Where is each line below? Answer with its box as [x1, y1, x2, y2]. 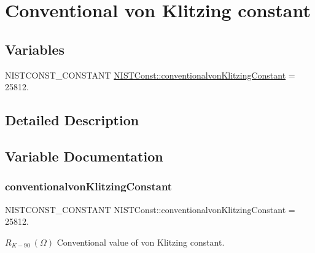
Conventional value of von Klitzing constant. [56, 235, 225, 248]
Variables [5, 39, 65, 58]
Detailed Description [5, 111, 139, 130]
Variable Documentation [5, 146, 163, 165]
